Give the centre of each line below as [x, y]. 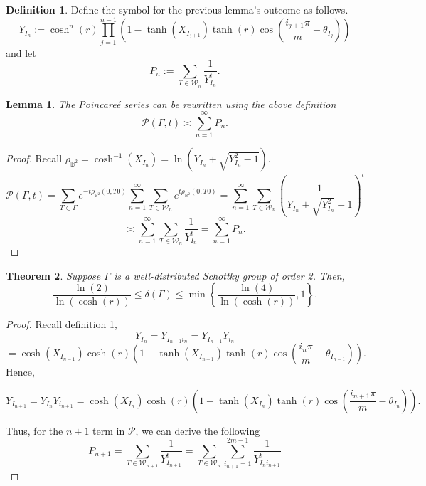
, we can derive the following [198, 430]
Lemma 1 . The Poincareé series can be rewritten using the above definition [171, 104]
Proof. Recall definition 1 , [62, 324]
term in [109, 430]
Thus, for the [34, 430]
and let [21, 52]
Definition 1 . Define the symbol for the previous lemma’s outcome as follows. [177, 9]
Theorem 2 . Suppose [53, 275]
